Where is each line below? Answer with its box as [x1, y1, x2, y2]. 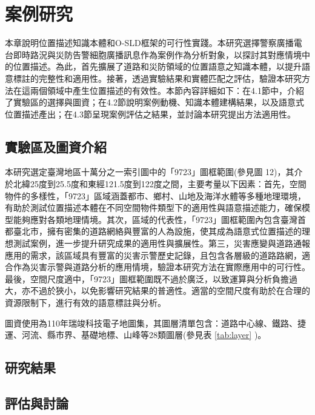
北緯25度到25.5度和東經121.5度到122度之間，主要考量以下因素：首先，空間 [13, 178, 307, 190]
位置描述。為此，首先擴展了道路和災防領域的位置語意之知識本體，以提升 [13, 60, 302, 73]
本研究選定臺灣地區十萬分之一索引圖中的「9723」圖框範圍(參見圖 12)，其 [5, 165, 294, 178]
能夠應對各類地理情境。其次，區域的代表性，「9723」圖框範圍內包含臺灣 [13, 213, 297, 225]
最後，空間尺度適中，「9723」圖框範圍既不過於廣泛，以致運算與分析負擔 [5, 272, 289, 285]
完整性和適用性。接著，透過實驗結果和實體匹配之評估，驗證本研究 [38, 71, 302, 84]
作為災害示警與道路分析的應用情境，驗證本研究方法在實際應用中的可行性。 [13, 261, 310, 273]
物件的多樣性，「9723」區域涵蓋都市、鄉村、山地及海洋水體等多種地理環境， [5, 189, 306, 202]
